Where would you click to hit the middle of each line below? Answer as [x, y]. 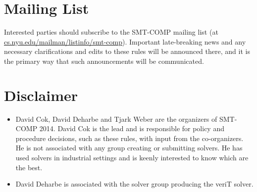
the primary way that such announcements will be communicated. [104, 61]
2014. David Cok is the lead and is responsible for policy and [132, 128]
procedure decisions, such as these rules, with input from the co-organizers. [129, 138]
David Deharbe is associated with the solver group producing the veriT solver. [134, 184]
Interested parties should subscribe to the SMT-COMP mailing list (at [111, 32]
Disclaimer [41, 95]
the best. [29, 167]
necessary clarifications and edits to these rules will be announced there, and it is [127, 51]
